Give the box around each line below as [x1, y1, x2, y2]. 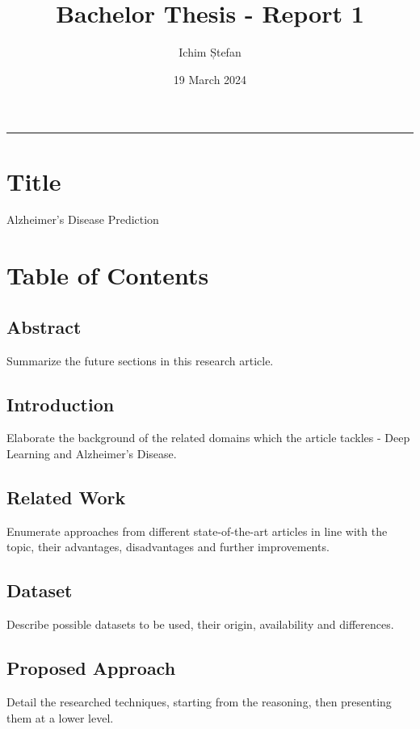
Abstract [6, 314, 82, 339]
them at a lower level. [6, 709, 114, 726]
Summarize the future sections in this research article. [6, 352, 274, 369]
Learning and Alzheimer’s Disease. [6, 445, 177, 461]
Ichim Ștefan [178, 44, 241, 61]
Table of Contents [6, 259, 209, 292]
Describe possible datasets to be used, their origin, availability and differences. [6, 616, 394, 633]
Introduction [6, 391, 115, 416]
